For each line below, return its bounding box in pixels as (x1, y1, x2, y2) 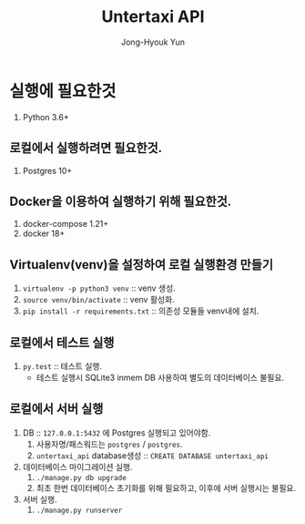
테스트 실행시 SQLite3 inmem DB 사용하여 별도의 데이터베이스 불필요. (36, 372, 285, 383)
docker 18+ (22, 228, 66, 239)
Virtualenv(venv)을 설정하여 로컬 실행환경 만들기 (9, 257, 274, 272)
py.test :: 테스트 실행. (22, 360, 103, 371)
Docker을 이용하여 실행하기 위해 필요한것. (9, 193, 232, 209)
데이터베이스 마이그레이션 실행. (22, 461, 134, 472)
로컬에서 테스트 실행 (9, 334, 115, 350)
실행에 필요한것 (9, 80, 117, 101)
